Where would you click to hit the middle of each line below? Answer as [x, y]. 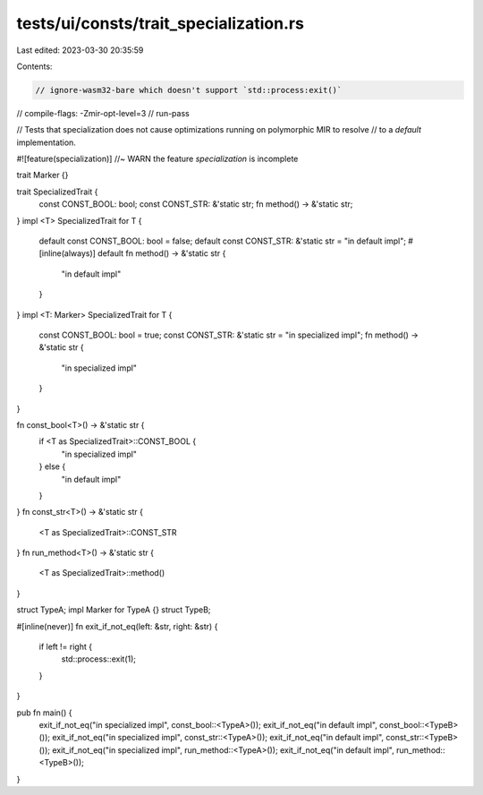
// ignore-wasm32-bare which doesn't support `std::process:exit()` [189, 90]
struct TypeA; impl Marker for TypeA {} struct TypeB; [114, 610]
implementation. [46, 142]
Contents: [34, 66]
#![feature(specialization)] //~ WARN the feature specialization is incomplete [157, 159]
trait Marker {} [42, 175]
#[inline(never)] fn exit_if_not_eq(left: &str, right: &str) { [117, 626]
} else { [52, 466]
